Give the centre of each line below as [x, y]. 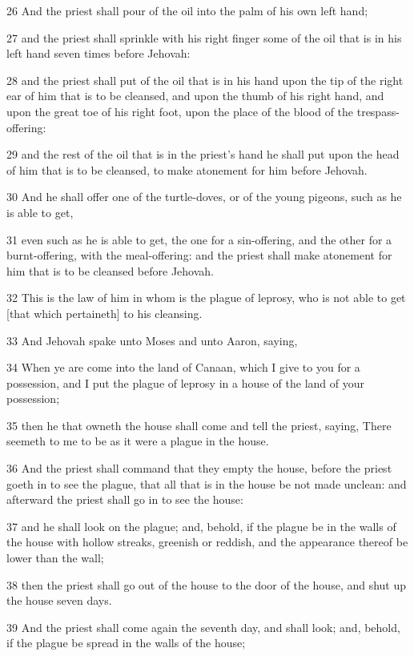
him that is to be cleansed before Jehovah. [110, 270]
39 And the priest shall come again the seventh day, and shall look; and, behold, [203, 627]
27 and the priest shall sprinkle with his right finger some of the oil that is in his [204, 37]
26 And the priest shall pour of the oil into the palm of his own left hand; [187, 10]
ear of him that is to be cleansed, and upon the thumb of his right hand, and [195, 96]
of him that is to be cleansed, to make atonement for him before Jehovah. [187, 169]
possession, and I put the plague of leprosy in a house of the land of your [186, 382]
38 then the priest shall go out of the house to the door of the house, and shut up [207, 584]
